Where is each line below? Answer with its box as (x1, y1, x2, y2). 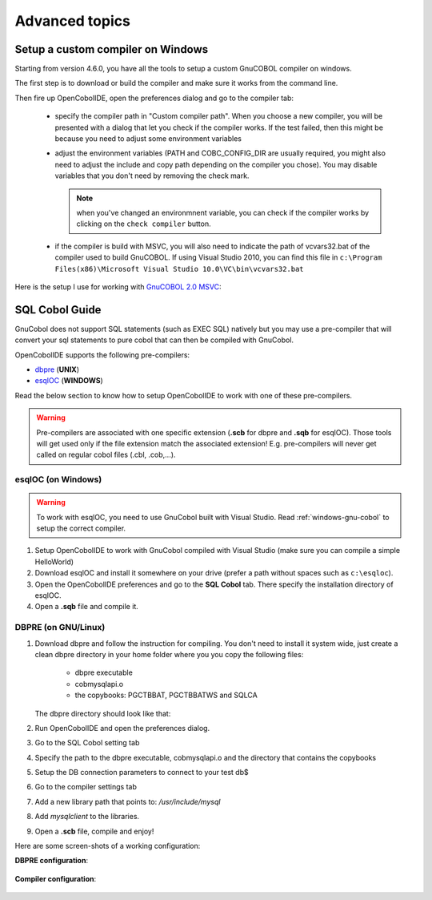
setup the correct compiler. (36, 523, 126, 533)
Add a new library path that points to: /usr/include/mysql (34, 797, 221, 806)
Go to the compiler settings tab (34, 782, 138, 792)
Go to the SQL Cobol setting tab (34, 738, 140, 748)
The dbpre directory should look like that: (34, 708, 171, 718)
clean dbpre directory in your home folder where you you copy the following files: (34, 649, 304, 659)
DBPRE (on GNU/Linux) (14, 622, 106, 633)
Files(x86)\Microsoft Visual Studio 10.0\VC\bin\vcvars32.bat (54, 264, 304, 273)
